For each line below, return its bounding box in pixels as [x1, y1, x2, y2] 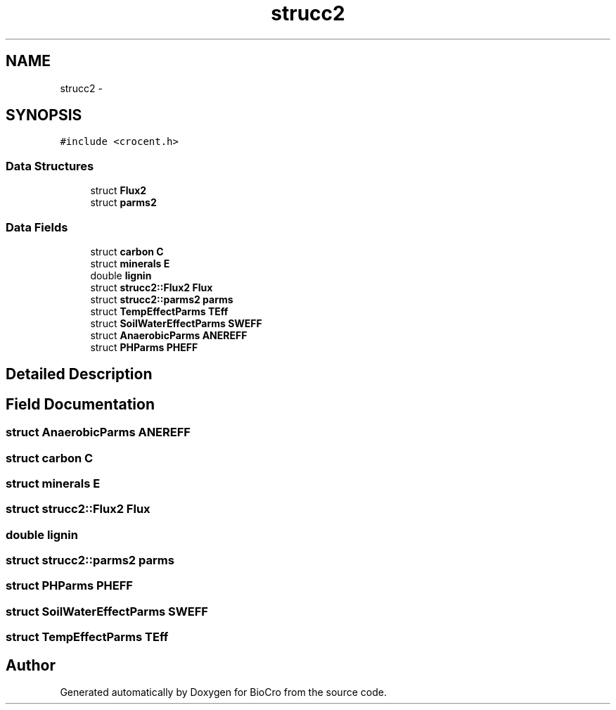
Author [6, 656, 56, 674]
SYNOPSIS [6, 106, 82, 125]
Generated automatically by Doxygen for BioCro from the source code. [60, 686, 387, 699]
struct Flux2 [90, 184, 147, 197]
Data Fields [6, 220, 68, 234]
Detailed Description [6, 365, 153, 383]
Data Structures [6, 158, 94, 173]
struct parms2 [90, 196, 157, 209]
